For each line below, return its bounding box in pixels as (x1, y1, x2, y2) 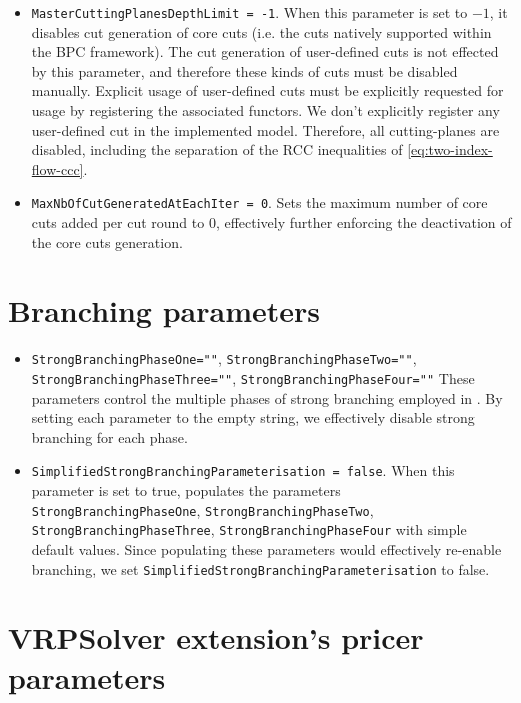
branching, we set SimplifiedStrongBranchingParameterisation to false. (31, 558, 490, 579)
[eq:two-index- (407, 139, 493, 160)
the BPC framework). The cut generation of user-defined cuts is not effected (31, 41, 499, 62)
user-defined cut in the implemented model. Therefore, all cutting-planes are (31, 119, 500, 140)
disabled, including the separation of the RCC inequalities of (31, 139, 403, 160)
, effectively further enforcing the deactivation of (215, 212, 512, 233)
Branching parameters (8, 290, 320, 331)
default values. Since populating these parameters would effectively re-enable (31, 539, 502, 560)
